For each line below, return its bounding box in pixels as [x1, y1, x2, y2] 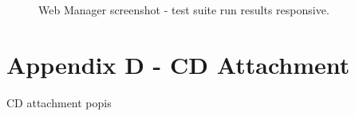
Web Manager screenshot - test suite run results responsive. [38, 2, 329, 17]
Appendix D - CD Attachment [6, 48, 350, 80]
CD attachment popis [6, 94, 112, 110]
